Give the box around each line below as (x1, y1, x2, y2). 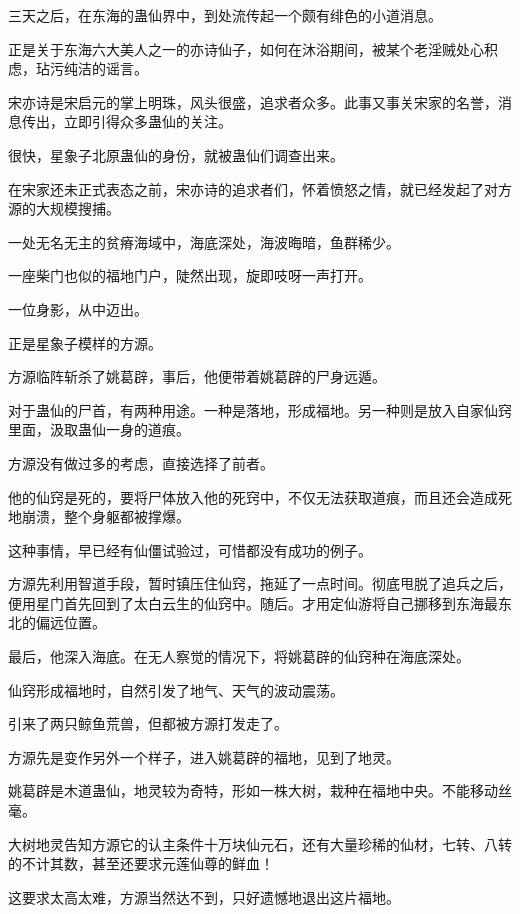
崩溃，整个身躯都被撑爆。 (21, 506, 190, 527)
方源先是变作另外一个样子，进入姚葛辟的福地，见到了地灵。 (8, 746, 400, 767)
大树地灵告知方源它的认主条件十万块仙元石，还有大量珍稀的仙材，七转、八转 (8, 833, 512, 854)
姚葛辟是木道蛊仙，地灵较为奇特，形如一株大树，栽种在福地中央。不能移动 (8, 780, 498, 801)
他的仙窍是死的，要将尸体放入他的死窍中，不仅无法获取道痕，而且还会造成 (8, 486, 498, 507)
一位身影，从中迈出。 (8, 298, 148, 319)
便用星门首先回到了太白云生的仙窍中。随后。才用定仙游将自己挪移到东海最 (8, 592, 498, 613)
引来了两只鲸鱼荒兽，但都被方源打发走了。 (8, 713, 288, 734)
